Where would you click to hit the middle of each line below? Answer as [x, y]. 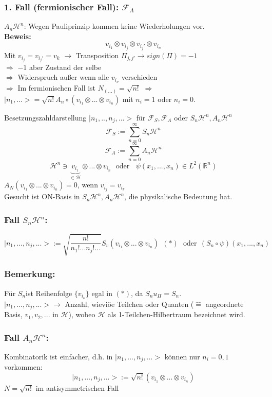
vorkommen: [23, 367]
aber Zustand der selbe [65, 67]
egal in [102, 293]
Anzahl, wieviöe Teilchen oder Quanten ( [129, 304]
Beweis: [18, 36]
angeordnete [225, 304]
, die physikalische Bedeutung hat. [178, 196]
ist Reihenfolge [49, 293]
